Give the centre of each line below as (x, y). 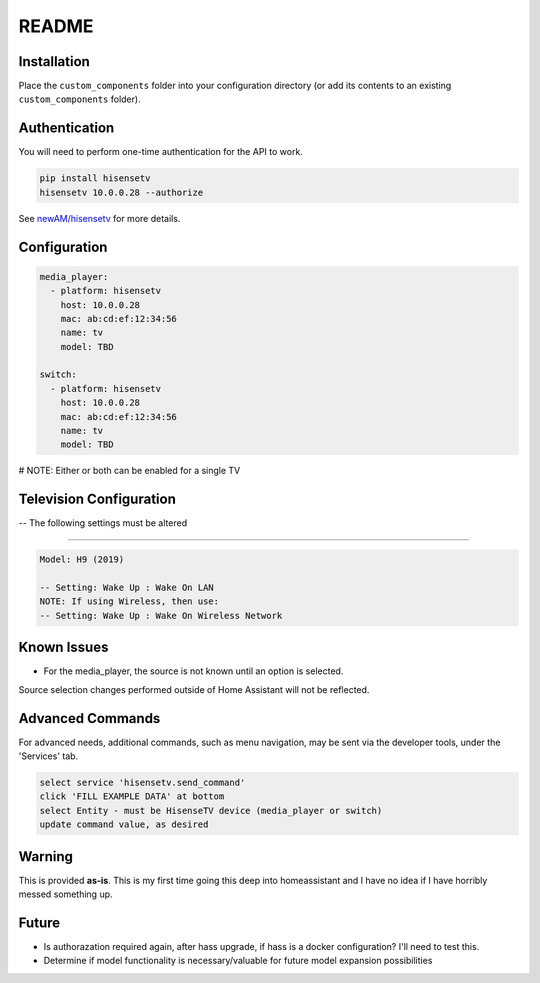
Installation (54, 61)
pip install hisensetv (95, 178)
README (56, 26)
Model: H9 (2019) (82, 559)
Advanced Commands (89, 718)
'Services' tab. (48, 756)
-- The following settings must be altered (103, 523)
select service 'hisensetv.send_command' (142, 783)
